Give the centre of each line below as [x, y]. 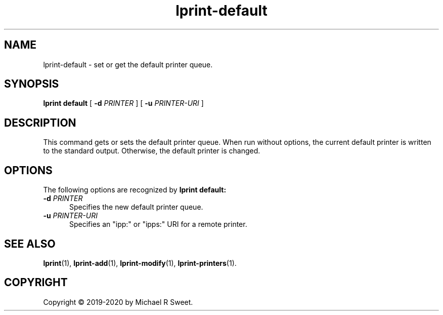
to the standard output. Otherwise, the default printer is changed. [152, 151]
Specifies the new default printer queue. [136, 207]
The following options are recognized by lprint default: [135, 190]
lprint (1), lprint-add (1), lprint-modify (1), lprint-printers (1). [140, 263]
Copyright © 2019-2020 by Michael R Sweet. [118, 302]
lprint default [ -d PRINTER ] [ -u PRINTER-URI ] [123, 103]
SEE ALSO [30, 244]
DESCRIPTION [40, 123]
